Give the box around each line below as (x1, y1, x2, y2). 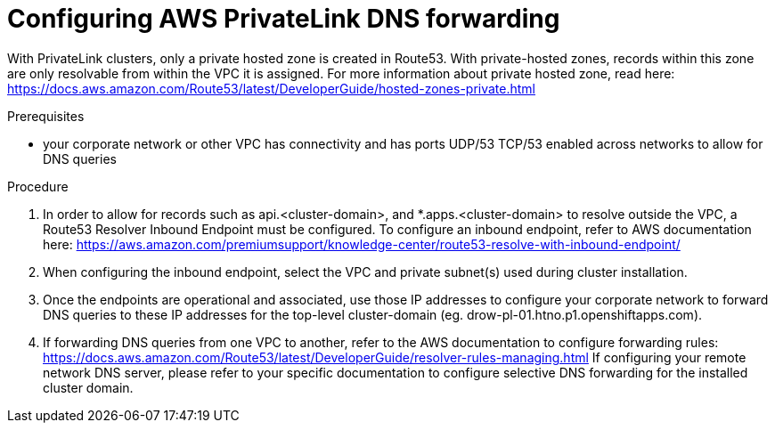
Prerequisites (7, 108, 85, 124)
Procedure (7, 178, 69, 194)
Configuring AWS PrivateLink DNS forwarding (7, 4, 560, 34)
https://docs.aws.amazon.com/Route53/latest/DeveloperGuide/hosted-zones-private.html (7, 80, 535, 96)
